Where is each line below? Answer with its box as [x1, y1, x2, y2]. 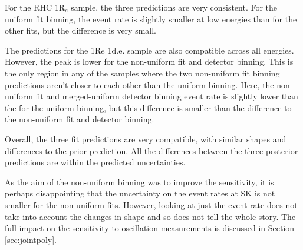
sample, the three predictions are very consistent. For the [71, 1, 278, 13]
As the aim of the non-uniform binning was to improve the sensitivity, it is [5, 175, 274, 188]
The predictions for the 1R [5, 44, 101, 56]
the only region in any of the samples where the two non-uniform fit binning [5, 66, 280, 79]
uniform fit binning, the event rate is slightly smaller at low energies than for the [5, 12, 297, 25]
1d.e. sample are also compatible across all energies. [107, 44, 294, 56]
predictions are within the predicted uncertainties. [5, 156, 186, 168]
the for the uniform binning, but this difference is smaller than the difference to [5, 101, 292, 114]
